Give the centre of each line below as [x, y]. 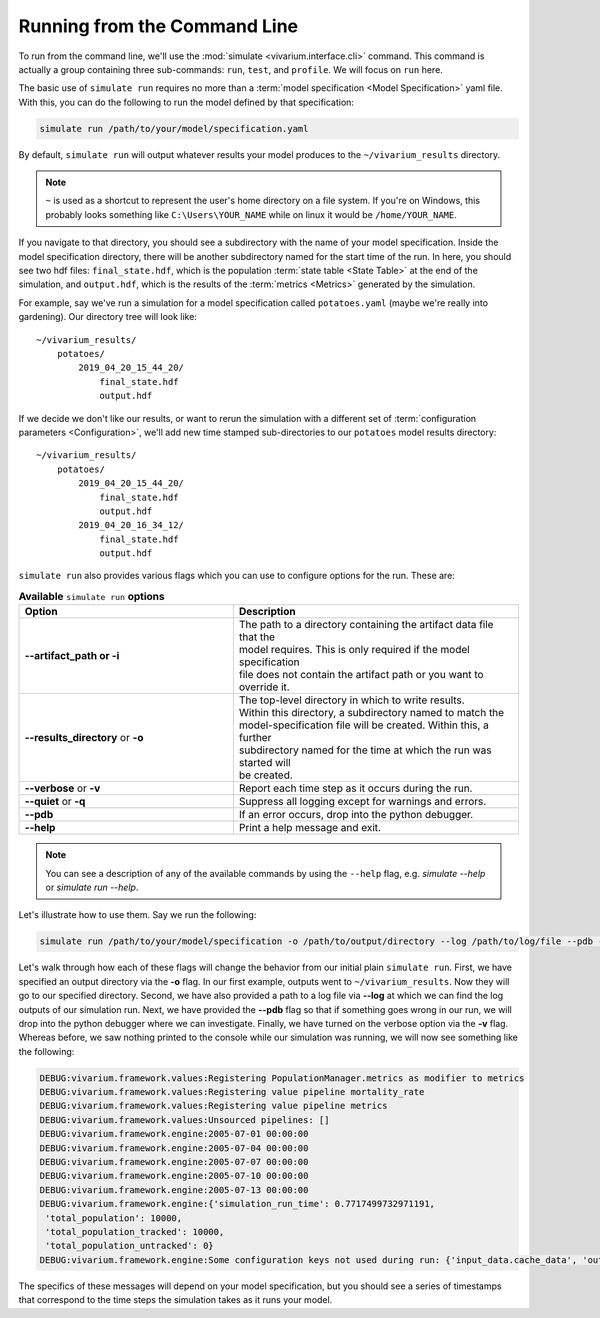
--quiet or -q [55, 802]
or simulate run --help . [92, 887]
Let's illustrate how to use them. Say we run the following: [137, 915]
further [255, 738]
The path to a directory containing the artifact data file [366, 625]
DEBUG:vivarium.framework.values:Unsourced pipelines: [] [184, 1119]
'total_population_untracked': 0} [129, 1246]
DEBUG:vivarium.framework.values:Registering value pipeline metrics [213, 1106]
